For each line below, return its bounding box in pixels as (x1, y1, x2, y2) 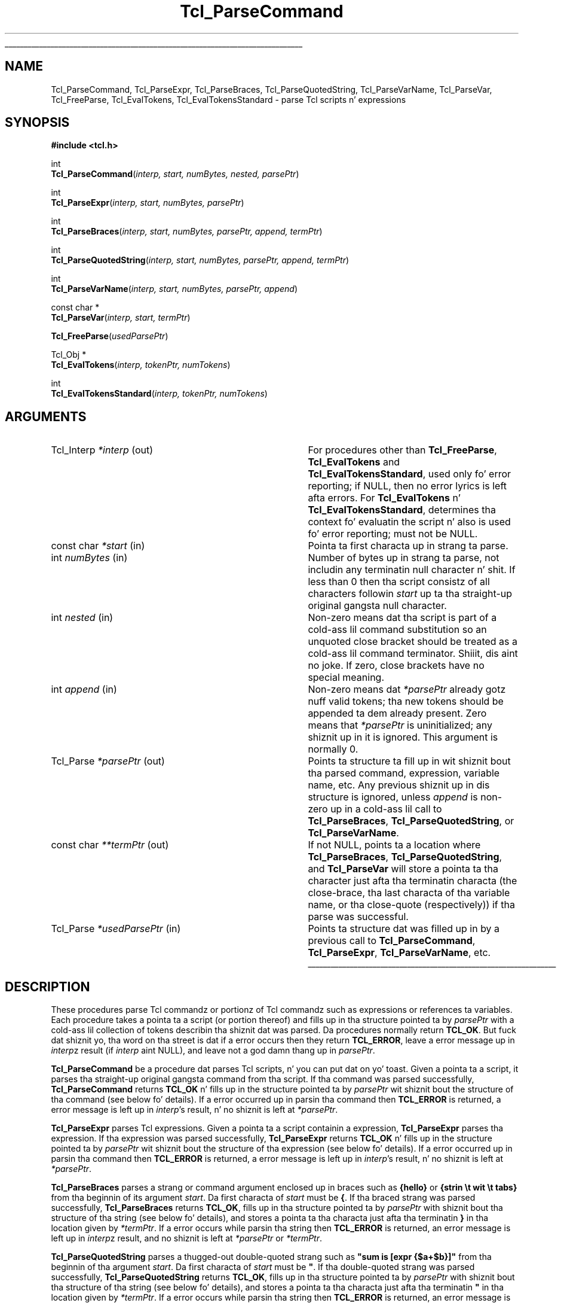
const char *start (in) (51, 540, 145, 552)
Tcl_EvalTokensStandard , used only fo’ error (308, 468, 511, 480)
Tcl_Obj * (51, 349, 87, 360)
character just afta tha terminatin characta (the (308, 875, 517, 887)
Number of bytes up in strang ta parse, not (308, 552, 499, 564)
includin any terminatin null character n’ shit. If (308, 564, 516, 576)
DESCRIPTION (5, 979, 90, 994)
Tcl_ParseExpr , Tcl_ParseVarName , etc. (308, 946, 491, 959)
